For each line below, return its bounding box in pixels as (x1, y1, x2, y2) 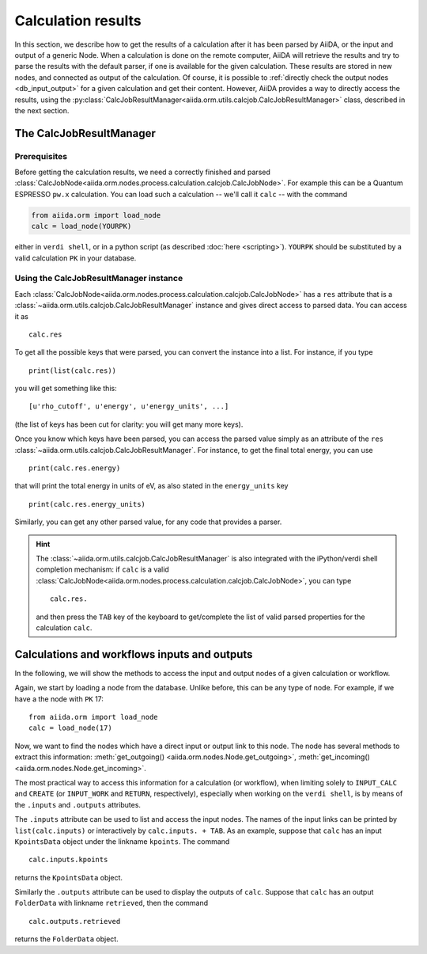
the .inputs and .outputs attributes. (14, 800, 142, 809)
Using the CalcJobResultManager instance (14, 273, 183, 284)
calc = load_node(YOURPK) (31, 222, 132, 231)
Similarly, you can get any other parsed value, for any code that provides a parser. (14, 517, 282, 526)
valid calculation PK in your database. (14, 253, 137, 263)
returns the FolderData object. (14, 934, 119, 944)
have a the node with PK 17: (14, 694, 104, 704)
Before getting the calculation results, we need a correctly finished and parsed (14, 167, 270, 177)
